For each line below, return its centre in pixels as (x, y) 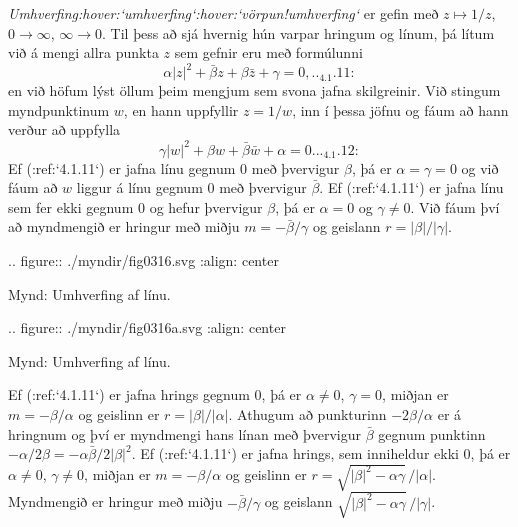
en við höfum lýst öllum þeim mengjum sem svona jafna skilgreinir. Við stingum (254, 90)
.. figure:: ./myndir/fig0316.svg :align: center (143, 259)
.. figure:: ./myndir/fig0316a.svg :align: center (147, 327)
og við (480, 167)
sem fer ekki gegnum (71, 206)
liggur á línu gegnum (139, 187)
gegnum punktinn (432, 433)
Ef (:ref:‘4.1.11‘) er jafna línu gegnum (122, 167)
